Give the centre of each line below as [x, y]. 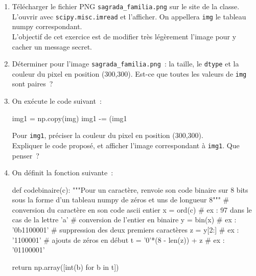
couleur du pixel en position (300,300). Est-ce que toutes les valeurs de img [129, 73]
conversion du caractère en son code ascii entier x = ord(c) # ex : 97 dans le [132, 209]
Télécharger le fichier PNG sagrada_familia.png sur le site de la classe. [126, 6]
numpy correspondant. [47, 26]
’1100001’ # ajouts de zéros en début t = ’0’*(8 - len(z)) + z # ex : [118, 239]
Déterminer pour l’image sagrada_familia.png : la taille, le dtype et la [125, 64]
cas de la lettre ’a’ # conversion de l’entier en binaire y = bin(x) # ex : [124, 220]
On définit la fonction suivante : [63, 172]
